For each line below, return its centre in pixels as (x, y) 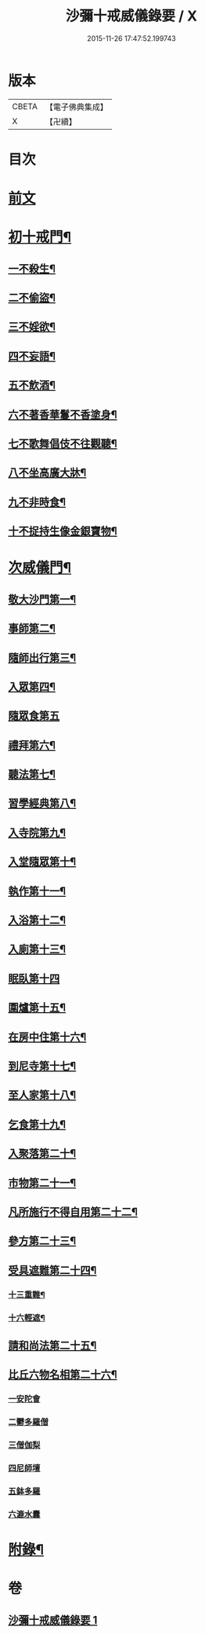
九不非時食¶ (37, 502)
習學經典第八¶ (42, 804)
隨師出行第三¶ (42, 657)
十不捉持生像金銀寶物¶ (63, 531)
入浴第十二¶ (37, 920)
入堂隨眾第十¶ (42, 862)
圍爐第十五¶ (37, 1008)
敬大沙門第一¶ (42, 599)
